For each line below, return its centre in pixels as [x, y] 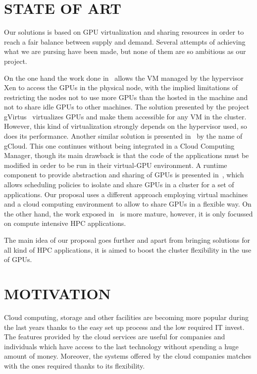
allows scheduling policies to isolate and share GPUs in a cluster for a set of [119, 185]
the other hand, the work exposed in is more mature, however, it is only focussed [128, 213]
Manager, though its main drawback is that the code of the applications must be [127, 155]
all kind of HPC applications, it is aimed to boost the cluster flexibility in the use [128, 249]
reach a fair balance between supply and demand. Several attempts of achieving [125, 41]
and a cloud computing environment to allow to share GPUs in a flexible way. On [128, 204]
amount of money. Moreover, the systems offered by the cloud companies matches [128, 356]
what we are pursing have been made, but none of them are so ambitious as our [125, 51]
